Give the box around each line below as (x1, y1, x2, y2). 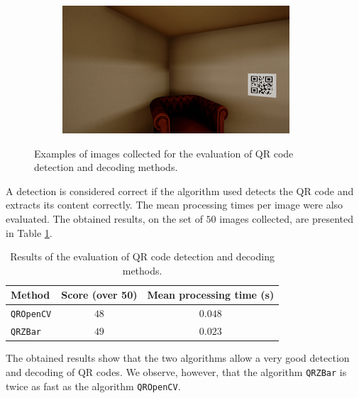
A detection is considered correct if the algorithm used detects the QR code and (6, 183, 354, 198)
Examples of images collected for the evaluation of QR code (34, 145, 294, 160)
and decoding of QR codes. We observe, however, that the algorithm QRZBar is (6, 364, 347, 379)
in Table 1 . (6, 225, 53, 240)
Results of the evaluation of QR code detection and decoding (10, 249, 275, 264)
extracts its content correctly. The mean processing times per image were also (6, 197, 343, 212)
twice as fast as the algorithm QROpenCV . (6, 378, 181, 393)
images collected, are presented (219, 211, 354, 226)
